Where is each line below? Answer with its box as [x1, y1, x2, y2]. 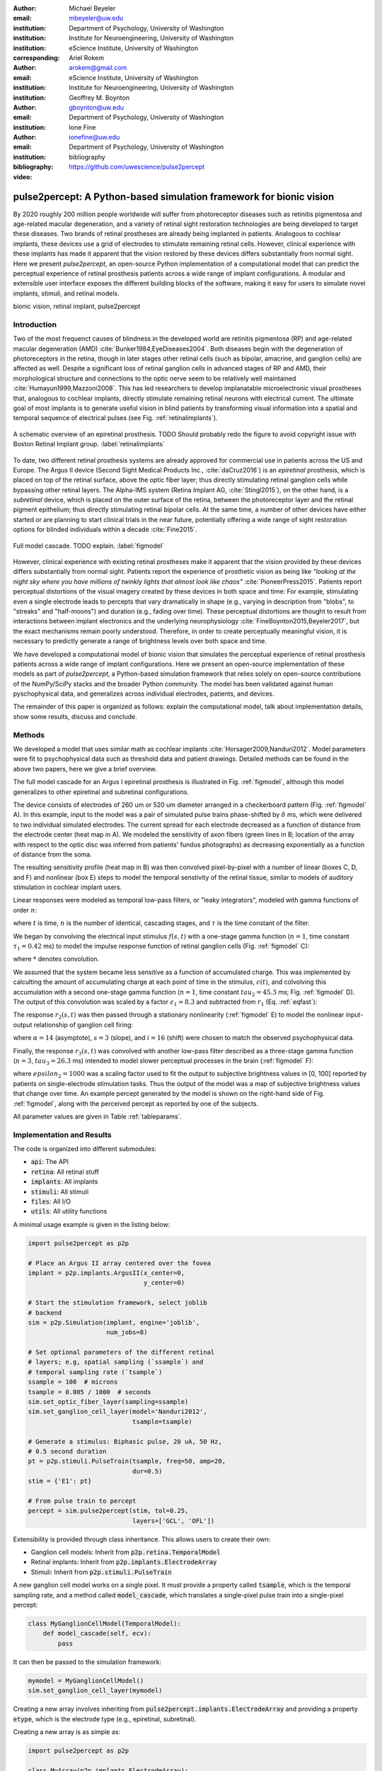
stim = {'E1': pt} [28, 1477, 92, 1486]
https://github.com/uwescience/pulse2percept [69, 163, 205, 171]
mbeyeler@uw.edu [69, 14, 124, 23]
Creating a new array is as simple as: [13, 1727, 120, 1736]
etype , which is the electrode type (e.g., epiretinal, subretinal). [13, 1714, 197, 1723]
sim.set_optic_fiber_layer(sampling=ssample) [28, 1398, 189, 1406]
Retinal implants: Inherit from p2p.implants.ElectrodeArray [30, 1558, 217, 1566]
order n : [13, 905, 37, 914]
